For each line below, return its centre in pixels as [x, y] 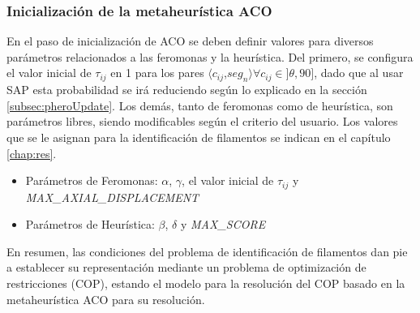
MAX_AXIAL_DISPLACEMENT [112, 197]
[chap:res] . [32, 153]
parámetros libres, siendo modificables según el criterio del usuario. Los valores [202, 121]
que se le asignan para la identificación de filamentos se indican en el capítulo [199, 137]
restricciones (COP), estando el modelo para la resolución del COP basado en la [206, 283]
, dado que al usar [359, 73]
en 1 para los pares [157, 73]
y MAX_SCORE [223, 224]
